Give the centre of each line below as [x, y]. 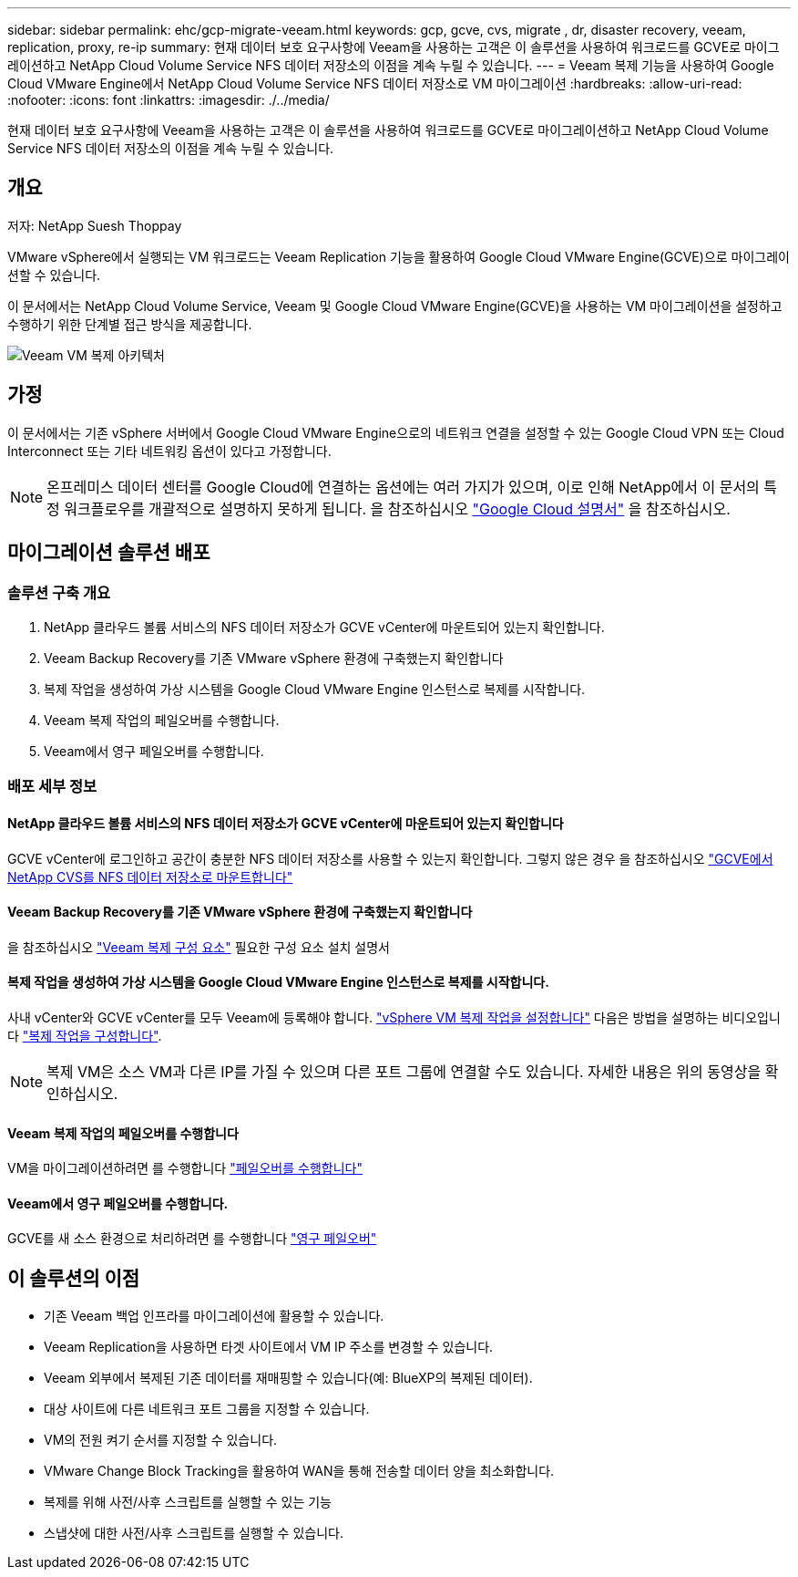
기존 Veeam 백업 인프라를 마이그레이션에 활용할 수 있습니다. [214, 1316]
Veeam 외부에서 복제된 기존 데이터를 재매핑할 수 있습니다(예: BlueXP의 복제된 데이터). [288, 1378]
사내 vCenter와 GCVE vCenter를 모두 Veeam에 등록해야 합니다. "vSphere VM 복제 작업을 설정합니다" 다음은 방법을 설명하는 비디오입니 [394, 1017]
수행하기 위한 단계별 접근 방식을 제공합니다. [130, 324]
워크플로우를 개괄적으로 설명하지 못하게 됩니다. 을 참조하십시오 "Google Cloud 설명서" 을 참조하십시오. [397, 508]
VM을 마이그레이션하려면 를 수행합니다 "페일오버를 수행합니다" [185, 1168]
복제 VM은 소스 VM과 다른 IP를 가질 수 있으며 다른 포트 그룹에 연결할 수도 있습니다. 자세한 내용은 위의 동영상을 [404, 1071]
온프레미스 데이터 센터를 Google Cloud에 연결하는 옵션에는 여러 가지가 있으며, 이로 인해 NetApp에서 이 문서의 [403, 487]
